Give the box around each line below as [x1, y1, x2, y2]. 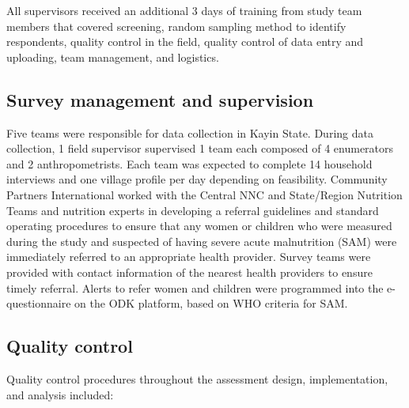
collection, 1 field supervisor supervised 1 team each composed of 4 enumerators [6, 140, 394, 157]
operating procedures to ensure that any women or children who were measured [6, 217, 392, 234]
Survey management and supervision [6, 87, 314, 111]
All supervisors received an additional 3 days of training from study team [6, 2, 362, 18]
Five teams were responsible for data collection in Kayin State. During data [6, 124, 373, 141]
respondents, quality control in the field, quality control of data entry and [6, 33, 364, 50]
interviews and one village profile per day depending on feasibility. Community [6, 171, 388, 187]
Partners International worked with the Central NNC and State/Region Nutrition [6, 186, 403, 202]
